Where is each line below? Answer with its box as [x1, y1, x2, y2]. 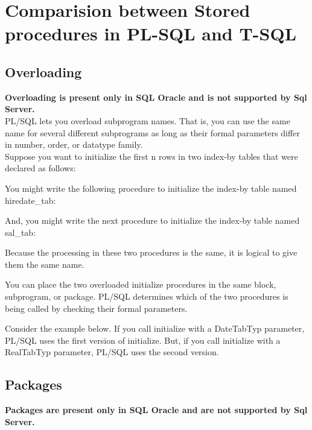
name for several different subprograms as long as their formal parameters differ [5, 126, 300, 139]
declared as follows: [5, 162, 76, 174]
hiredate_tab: [5, 194, 56, 206]
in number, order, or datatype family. [5, 138, 143, 151]
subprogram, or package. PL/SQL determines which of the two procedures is [5, 290, 288, 303]
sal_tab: [5, 226, 36, 238]
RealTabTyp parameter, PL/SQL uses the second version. [5, 346, 219, 358]
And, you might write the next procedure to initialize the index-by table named [5, 214, 300, 227]
